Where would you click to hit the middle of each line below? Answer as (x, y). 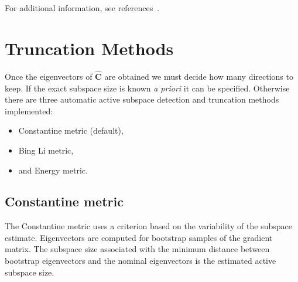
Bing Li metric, (46, 150)
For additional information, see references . (82, 8)
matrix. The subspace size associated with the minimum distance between (137, 249)
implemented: (29, 111)
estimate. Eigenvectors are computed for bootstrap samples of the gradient (139, 237)
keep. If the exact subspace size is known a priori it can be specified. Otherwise (147, 88)
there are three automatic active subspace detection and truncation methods (142, 99)
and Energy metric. (53, 170)
